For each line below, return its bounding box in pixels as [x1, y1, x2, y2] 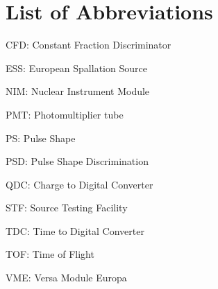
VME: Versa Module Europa [6, 270, 127, 285]
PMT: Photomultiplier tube [6, 107, 124, 121]
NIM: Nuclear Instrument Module [6, 84, 150, 98]
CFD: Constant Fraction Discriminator [6, 37, 171, 52]
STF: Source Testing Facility [6, 200, 128, 215]
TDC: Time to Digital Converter [6, 223, 144, 238]
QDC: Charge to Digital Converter [6, 177, 153, 191]
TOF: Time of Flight [6, 247, 94, 261]
